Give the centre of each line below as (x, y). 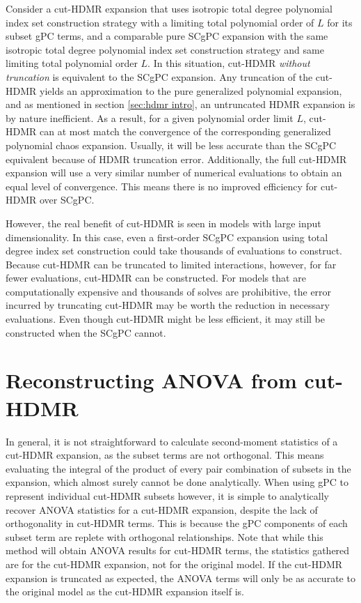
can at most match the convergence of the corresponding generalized (185, 131)
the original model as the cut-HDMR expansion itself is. (125, 591)
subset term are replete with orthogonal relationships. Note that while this (165, 536)
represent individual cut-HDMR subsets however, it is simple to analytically (167, 495)
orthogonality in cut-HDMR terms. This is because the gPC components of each (177, 523)
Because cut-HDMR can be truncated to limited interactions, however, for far (171, 264)
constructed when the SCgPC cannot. (86, 332)
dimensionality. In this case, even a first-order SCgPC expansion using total (167, 237)
